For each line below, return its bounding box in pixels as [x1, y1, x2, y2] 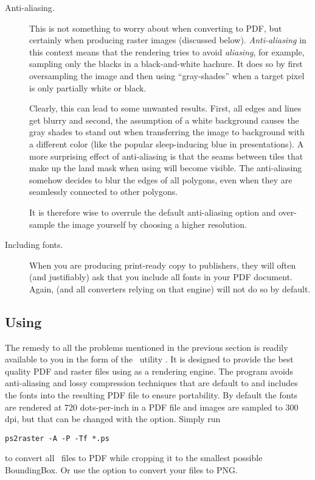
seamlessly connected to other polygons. [29, 185, 178, 198]
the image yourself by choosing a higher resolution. [57, 217, 247, 230]
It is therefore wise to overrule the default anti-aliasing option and [29, 205, 276, 218]
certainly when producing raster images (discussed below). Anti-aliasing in [29, 34, 306, 46]
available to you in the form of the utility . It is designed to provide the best [5, 353, 294, 365]
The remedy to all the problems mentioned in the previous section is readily [5, 341, 288, 353]
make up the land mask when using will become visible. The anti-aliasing [29, 161, 302, 174]
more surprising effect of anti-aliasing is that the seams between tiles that [29, 149, 303, 162]
